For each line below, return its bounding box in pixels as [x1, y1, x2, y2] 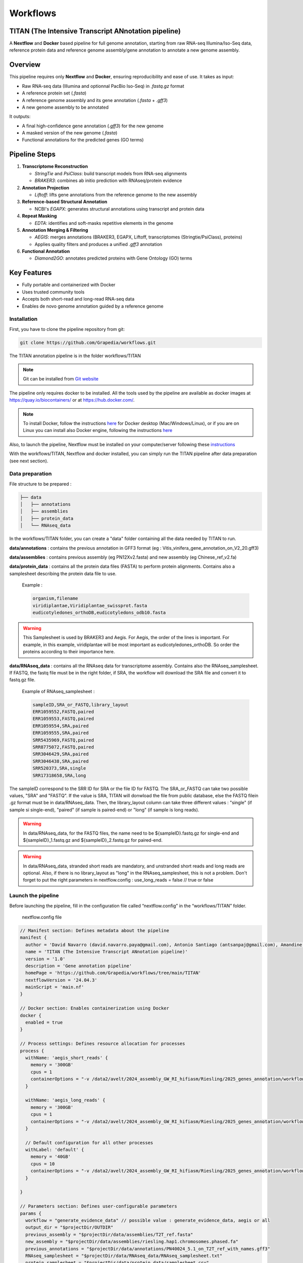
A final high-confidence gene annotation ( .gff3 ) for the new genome [22, 123, 164, 129]
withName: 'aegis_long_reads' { [25, 1097, 106, 1103]
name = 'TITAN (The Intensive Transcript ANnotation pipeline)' [25, 949, 188, 955]
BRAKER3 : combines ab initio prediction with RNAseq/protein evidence [34, 177, 182, 184]
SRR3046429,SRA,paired [32, 751, 89, 757]
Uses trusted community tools [22, 288, 85, 295]
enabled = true [25, 1019, 63, 1026]
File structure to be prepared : [9, 480, 72, 487]
